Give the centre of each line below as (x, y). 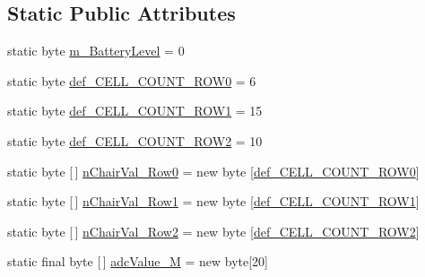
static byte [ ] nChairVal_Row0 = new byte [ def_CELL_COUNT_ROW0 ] (213, 171)
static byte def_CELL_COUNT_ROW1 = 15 (135, 111)
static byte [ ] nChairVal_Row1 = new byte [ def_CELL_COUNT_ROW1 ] (213, 201)
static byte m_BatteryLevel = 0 (96, 51)
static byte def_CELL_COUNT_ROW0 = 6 (132, 80)
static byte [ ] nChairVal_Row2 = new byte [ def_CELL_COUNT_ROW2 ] (213, 231)
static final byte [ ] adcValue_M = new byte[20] (138, 261)
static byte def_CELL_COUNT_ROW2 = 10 (135, 140)
